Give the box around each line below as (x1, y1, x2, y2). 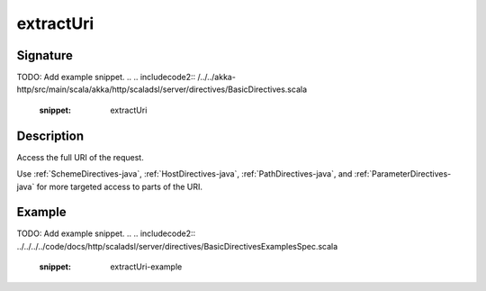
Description (16, 128, 85, 143)
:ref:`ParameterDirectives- (354, 168, 452, 179)
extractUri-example (110, 261, 183, 272)
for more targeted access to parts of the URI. (36, 181, 202, 192)
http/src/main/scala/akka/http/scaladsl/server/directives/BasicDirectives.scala (16, 84, 308, 95)
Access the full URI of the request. (16, 151, 144, 162)
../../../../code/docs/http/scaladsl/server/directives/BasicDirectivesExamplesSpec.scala (16, 241, 338, 251)
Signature (16, 48, 74, 63)
